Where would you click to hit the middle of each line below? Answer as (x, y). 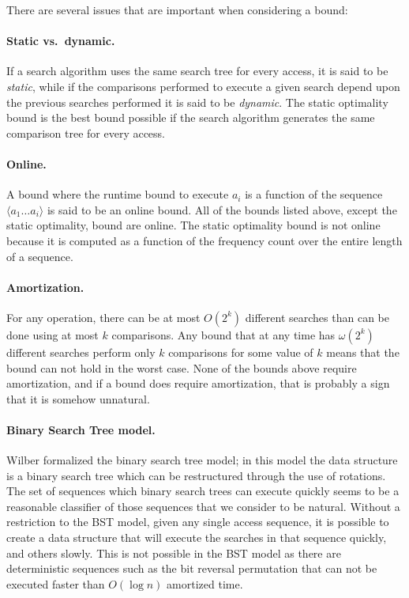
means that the (363, 352)
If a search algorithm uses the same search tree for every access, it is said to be (197, 71)
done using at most (53, 334)
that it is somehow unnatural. (78, 398)
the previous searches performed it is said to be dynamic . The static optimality (197, 102)
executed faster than (56, 583)
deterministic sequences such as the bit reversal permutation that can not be (192, 568)
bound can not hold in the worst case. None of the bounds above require (182, 367)
